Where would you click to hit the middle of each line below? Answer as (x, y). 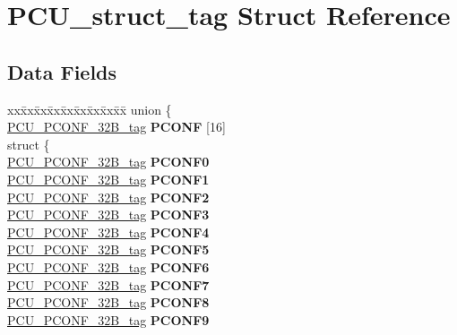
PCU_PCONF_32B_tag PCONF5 (108, 249)
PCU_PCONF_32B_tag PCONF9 (108, 319)
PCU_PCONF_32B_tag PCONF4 (108, 232)
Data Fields (62, 71)
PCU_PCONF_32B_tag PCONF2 (108, 197)
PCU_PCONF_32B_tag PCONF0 (108, 162)
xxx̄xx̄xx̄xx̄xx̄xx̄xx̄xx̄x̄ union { (90, 109)
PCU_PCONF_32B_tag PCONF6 (108, 266)
